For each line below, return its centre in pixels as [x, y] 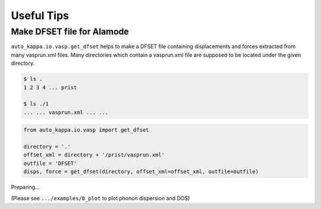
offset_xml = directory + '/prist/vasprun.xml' [94, 155]
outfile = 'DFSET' [50, 163]
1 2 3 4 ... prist [50, 87]
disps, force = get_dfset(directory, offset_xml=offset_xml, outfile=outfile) [141, 172]
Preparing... [25, 187]
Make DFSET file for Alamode [70, 32]
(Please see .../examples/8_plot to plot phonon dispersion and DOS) [100, 198]
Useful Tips [40, 15]
